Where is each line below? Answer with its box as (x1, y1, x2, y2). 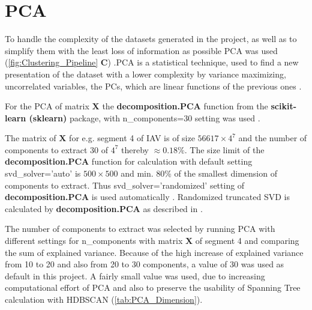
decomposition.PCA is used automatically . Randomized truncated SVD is (5, 190, 290, 203)
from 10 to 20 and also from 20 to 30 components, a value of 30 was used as (5, 258, 284, 270)
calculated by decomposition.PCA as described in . (5, 202, 203, 214)
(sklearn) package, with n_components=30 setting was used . (29, 111, 260, 124)
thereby (121, 143, 149, 156)
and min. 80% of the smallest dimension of (121, 167, 277, 180)
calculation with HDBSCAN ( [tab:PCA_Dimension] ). (5, 293, 203, 305)
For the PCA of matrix (5, 100, 89, 112)
